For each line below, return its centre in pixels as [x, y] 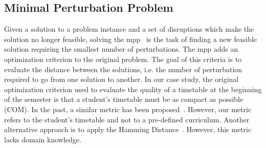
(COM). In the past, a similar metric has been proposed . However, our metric [128, 109]
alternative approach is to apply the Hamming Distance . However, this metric [128, 129]
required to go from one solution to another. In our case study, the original [121, 79]
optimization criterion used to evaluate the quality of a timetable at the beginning [133, 89]
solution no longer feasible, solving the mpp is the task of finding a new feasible [131, 39]
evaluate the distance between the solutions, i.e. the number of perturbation [123, 69]
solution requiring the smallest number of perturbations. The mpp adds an [121, 49]
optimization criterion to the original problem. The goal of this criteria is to [123, 59]
